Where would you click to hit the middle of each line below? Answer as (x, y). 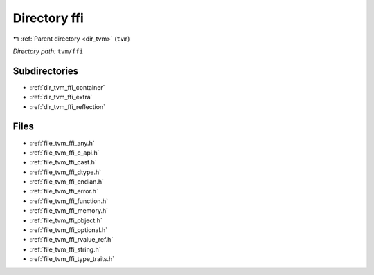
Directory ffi (48, 18)
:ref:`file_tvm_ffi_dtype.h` (66, 172)
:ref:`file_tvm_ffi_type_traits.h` (72, 259)
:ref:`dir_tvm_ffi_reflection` (68, 106)
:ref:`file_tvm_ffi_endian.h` (67, 182)
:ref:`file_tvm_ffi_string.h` (65, 249)
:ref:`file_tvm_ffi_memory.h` (69, 211)
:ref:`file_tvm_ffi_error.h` (64, 191)
